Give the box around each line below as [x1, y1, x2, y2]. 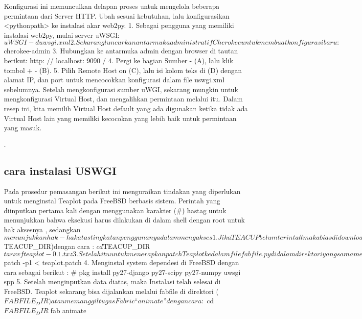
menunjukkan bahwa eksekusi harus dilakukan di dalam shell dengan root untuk [4, 215, 245, 225]
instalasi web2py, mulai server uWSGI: [4, 29, 120, 40]
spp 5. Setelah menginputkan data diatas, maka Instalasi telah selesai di [4, 276, 221, 287]
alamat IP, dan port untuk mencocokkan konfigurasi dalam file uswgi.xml [4, 74, 225, 85]
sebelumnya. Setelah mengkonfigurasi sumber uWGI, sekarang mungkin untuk [4, 84, 238, 94]
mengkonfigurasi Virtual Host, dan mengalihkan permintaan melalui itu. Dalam [4, 94, 243, 104]
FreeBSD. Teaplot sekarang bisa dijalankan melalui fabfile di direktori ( [4, 286, 219, 296]
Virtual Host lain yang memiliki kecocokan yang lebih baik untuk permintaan [4, 113, 237, 123]
